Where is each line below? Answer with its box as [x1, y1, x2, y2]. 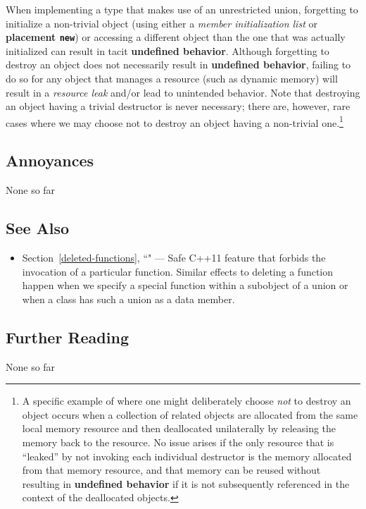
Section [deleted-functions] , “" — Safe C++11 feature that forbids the [22, 250, 326, 265]
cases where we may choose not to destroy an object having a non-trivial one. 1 [6, 113, 343, 130]
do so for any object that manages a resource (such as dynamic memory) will [6, 71, 338, 86]
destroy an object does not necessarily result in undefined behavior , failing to [6, 57, 351, 72]
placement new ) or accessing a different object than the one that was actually [6, 30, 346, 44]
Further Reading [6, 326, 129, 348]
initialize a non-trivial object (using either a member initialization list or [6, 16, 317, 30]
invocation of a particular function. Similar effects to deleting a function [22, 264, 334, 278]
